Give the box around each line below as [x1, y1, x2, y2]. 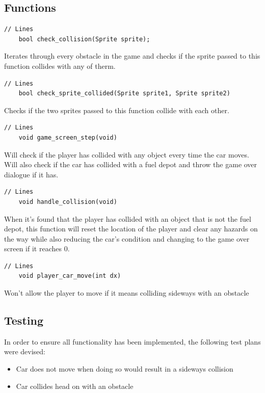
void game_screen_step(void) [18, 134, 117, 141]
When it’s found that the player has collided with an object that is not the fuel [4, 213, 251, 224]
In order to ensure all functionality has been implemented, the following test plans [4, 336, 261, 347]
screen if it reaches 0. [4, 243, 70, 254]
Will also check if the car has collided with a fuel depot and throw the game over [4, 159, 257, 170]
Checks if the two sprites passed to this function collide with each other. [4, 104, 229, 115]
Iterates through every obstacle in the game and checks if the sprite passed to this [4, 50, 260, 61]
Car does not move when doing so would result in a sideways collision [16, 363, 233, 374]
